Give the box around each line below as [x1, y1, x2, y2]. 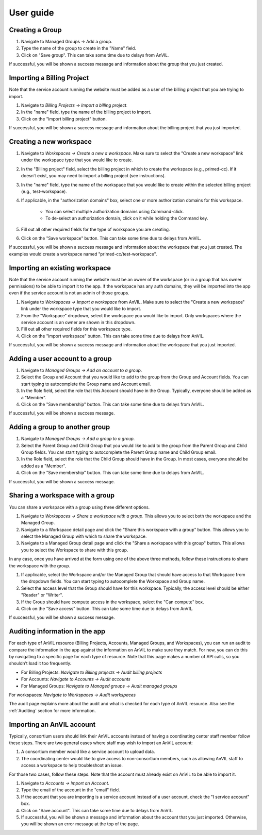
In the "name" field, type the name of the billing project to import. [21, 109, 151, 115]
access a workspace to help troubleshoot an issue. [21, 763, 123, 768]
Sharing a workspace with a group [9, 491, 115, 500]
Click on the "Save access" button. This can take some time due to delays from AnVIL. [21, 605, 194, 612]
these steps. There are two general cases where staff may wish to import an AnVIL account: [9, 740, 193, 746]
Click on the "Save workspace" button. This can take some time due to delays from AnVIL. [21, 235, 201, 241]
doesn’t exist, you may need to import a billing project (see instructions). [21, 173, 166, 179]
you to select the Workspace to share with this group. [21, 547, 128, 553]
